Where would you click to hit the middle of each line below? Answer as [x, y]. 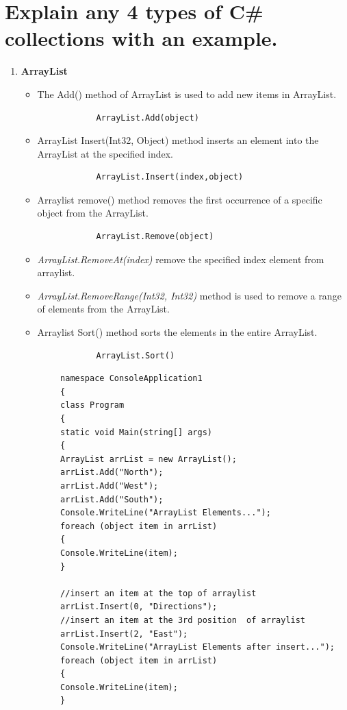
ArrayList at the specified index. [105, 153]
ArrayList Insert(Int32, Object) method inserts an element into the [178, 140]
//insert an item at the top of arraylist [158, 593]
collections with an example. [141, 38]
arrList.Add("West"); [110, 486]
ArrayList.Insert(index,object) [170, 177]
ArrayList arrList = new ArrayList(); [149, 459]
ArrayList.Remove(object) [155, 237]
